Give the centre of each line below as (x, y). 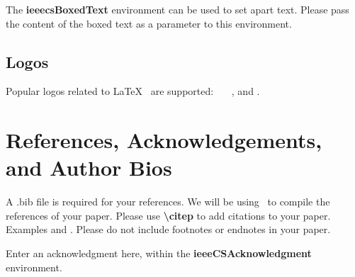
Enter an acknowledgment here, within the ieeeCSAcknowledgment (159, 253)
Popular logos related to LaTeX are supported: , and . (133, 91)
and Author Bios (89, 168)
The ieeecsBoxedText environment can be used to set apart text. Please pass (177, 9)
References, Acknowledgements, (164, 140)
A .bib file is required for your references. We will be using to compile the (168, 202)
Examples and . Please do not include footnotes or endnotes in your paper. (168, 229)
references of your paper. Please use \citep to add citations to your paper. (168, 215)
